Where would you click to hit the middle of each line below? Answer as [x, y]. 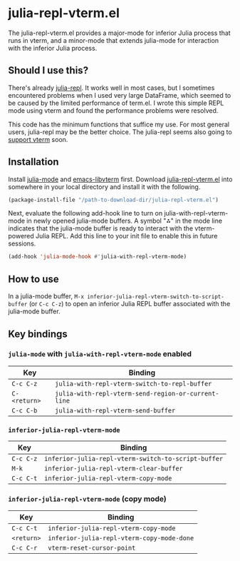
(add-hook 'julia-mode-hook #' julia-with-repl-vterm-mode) [98, 257]
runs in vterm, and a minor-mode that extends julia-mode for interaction [114, 40]
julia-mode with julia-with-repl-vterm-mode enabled [100, 354]
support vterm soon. [38, 139]
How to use [33, 279]
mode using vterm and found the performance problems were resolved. [113, 110]
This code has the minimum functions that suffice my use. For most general [119, 124]
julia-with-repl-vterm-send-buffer [115, 410]
